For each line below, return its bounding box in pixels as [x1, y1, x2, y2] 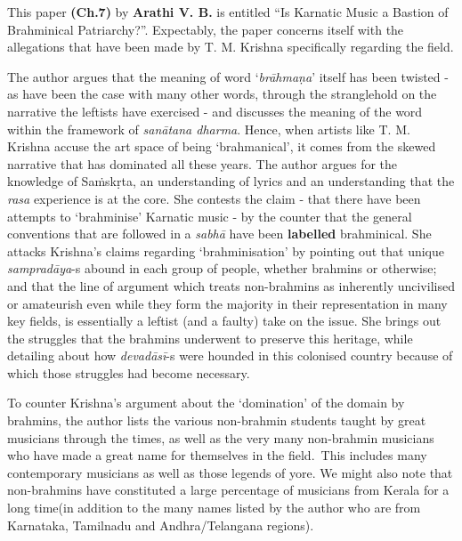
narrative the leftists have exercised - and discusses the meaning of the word [7, 101, 423, 120]
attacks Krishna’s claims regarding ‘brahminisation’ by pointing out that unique [7, 241, 445, 260]
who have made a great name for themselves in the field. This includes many [7, 446, 427, 464]
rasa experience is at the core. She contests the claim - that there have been [7, 189, 421, 207]
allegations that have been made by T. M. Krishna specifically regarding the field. [7, 37, 454, 56]
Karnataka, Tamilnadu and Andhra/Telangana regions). [7, 515, 314, 534]
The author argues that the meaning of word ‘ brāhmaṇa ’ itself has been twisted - [7, 67, 449, 85]
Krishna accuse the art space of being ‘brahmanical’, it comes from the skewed [7, 137, 436, 156]
